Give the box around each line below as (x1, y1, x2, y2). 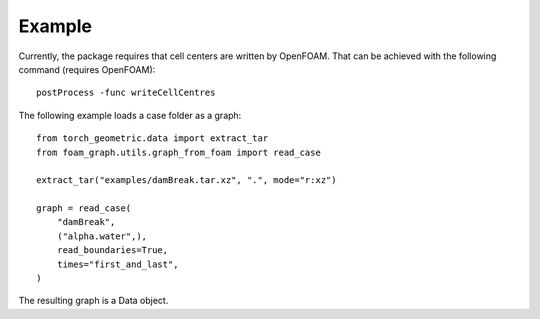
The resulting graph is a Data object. (18, 295, 169, 307)
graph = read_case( (36, 203, 132, 214)
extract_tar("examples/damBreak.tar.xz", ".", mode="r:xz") (36, 175, 337, 186)
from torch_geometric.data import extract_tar (36, 133, 269, 144)
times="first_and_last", (56, 258, 179, 270)
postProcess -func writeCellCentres (36, 87, 216, 99)
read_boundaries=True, (56, 245, 169, 256)
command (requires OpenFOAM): (18, 63, 156, 75)
